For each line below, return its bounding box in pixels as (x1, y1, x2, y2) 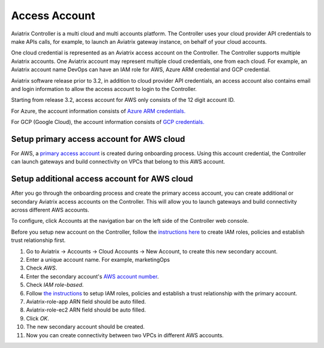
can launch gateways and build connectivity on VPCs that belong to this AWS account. (11, 158, 225, 165)
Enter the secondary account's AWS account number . (26, 273, 159, 280)
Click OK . (26, 314, 49, 322)
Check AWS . (26, 264, 57, 272)
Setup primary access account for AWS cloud (11, 134, 185, 144)
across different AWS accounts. (11, 207, 89, 214)
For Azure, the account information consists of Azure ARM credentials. (11, 107, 186, 114)
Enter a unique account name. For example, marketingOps (26, 256, 170, 263)
